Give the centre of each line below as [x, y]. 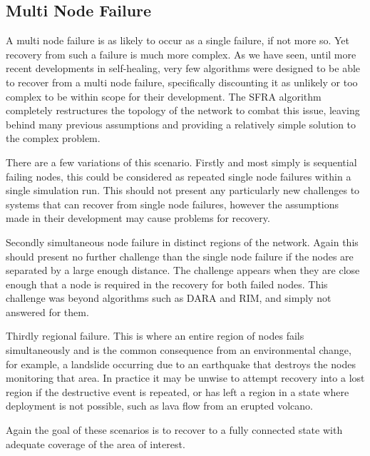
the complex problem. [53, 138]
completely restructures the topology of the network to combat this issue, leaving [183, 110]
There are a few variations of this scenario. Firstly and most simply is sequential [181, 162]
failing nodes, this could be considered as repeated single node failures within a [179, 176]
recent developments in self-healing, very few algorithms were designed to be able [183, 68]
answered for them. [47, 311]
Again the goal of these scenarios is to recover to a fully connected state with [174, 430]
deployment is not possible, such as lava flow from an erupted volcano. [159, 406]
